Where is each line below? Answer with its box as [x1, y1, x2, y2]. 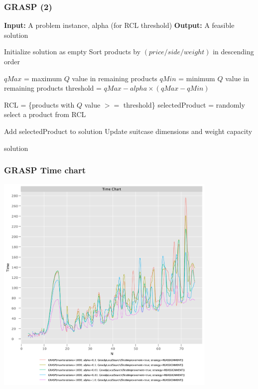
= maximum [23, 73, 62, 83]
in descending [213, 46, 254, 57]
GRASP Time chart [4, 164, 86, 176]
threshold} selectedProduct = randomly [123, 99, 245, 110]
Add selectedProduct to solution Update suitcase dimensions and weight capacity [4, 126, 253, 136]
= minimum [178, 73, 215, 83]
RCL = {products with [4, 99, 75, 110]
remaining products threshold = [4, 83, 102, 93]
